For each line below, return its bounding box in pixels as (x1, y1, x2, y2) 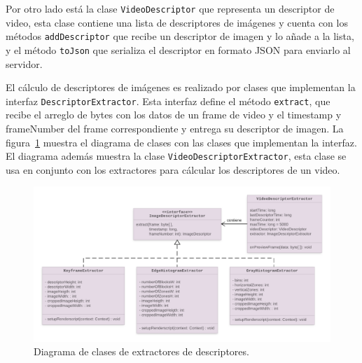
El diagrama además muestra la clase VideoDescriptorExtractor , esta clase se (6, 149, 347, 163)
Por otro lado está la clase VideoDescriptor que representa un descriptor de (6, 1, 335, 15)
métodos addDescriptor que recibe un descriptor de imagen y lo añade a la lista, (6, 29, 354, 43)
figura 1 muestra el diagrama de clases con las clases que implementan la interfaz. (6, 135, 357, 149)
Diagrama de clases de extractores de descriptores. (34, 344, 249, 359)
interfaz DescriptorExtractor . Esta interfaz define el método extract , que (6, 93, 330, 108)
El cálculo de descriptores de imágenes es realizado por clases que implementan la (6, 80, 356, 95)
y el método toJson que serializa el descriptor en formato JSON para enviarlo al (6, 42, 351, 57)
